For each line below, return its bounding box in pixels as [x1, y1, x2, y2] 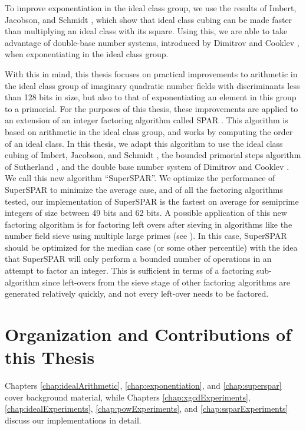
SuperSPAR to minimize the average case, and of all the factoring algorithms [5, 183, 284, 195]
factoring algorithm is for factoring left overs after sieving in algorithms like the [5, 218, 292, 230]
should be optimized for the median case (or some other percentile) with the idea [5, 241, 298, 253]
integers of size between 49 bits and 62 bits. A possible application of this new [5, 206, 287, 219]
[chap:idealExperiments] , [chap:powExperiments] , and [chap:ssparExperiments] [5, 402, 288, 415]
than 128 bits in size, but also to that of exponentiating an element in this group [5, 91, 297, 103]
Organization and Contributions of [5, 322, 291, 346]
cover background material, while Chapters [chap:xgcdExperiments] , [5, 390, 251, 403]
